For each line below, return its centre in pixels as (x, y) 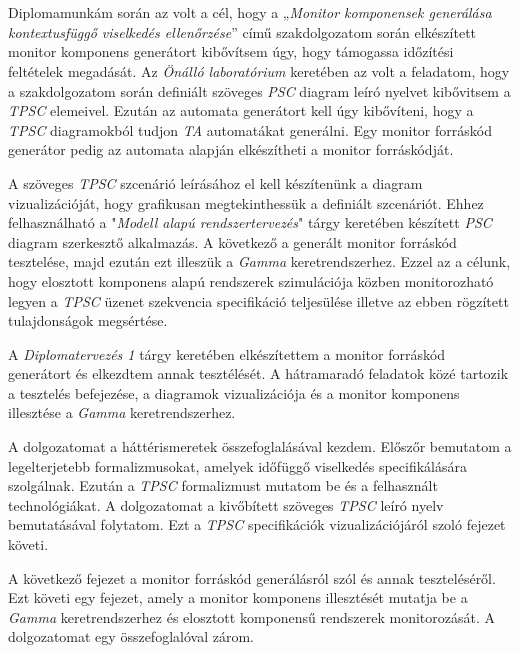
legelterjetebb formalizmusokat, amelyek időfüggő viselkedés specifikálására (237, 465)
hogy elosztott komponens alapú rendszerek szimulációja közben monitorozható (251, 280)
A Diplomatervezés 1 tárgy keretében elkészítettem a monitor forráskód (227, 353)
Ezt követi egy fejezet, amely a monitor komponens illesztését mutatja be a (238, 597)
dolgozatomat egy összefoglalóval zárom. (131, 636)
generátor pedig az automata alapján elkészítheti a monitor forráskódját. (231, 149)
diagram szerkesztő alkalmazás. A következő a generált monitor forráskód (232, 241)
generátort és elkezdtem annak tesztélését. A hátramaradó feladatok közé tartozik (258, 373)
